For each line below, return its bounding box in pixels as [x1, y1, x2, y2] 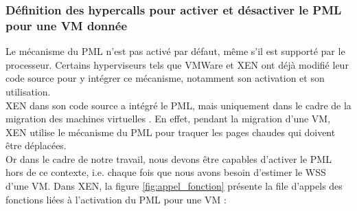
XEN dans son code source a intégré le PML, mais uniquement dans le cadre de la [5, 98, 352, 112]
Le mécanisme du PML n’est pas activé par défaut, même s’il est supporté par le [5, 44, 345, 58]
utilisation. [5, 84, 51, 98]
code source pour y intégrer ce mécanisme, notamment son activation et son [5, 71, 325, 85]
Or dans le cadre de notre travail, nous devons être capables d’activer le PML [5, 151, 332, 166]
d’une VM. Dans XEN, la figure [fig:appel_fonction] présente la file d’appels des [5, 179, 343, 193]
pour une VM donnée [5, 16, 128, 34]
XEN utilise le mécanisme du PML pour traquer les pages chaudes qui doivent [5, 124, 336, 139]
